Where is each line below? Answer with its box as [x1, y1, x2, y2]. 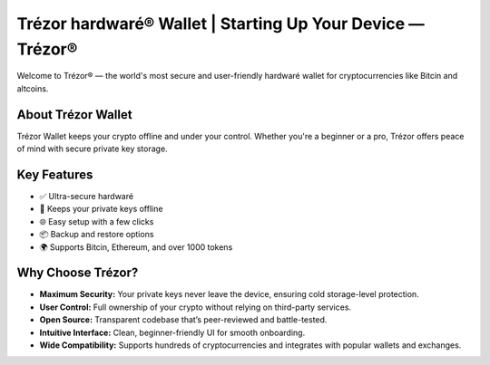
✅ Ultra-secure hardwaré [39, 190, 134, 201]
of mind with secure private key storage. [16, 143, 168, 154]
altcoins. [16, 82, 49, 94]
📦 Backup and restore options [39, 229, 154, 240]
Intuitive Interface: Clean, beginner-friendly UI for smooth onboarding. [39, 327, 306, 338]
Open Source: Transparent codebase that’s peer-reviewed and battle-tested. [39, 314, 328, 325]
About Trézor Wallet [16, 107, 132, 122]
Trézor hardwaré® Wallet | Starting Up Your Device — [16, 14, 426, 34]
